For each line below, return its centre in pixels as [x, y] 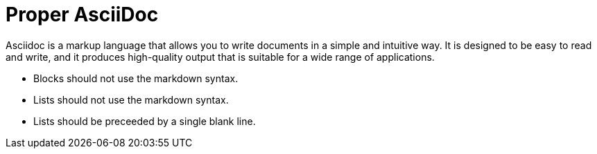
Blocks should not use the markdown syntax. [136, 78]
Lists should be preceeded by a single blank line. [145, 121]
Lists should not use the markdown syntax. [131, 99]
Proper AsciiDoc [82, 15]
